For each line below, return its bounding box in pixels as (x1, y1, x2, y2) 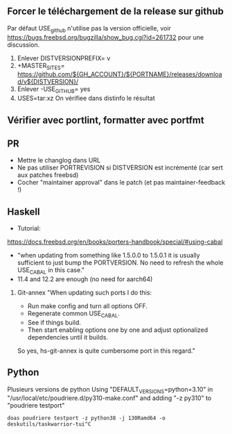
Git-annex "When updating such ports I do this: (17, 288, 152, 297)
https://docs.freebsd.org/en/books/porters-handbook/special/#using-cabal (7, 237, 223, 246)
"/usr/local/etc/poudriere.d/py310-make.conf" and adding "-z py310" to (7, 394, 212, 402)
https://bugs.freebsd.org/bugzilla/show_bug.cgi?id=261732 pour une (7, 33, 204, 41)
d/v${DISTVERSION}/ (17, 78, 79, 86)
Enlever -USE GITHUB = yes (17, 85, 91, 95)
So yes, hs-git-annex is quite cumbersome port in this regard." (17, 347, 195, 355)
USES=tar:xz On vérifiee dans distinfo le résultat (17, 94, 156, 103)
